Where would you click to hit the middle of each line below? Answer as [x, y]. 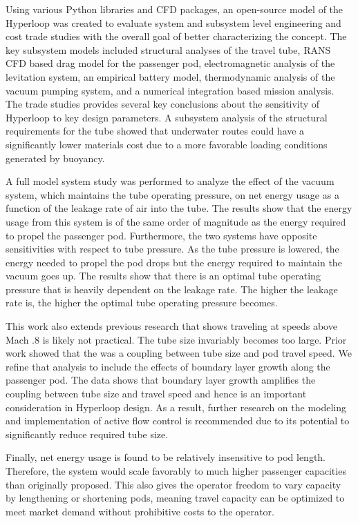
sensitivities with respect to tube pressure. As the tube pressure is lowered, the [172, 249]
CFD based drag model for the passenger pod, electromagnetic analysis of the [170, 63]
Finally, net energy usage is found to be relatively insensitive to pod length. [166, 457]
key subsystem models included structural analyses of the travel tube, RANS [168, 49]
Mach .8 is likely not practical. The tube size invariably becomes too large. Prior [176, 339]
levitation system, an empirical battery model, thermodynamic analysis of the [170, 76]
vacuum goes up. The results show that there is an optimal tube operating [163, 276]
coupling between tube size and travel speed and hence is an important [156, 394]
